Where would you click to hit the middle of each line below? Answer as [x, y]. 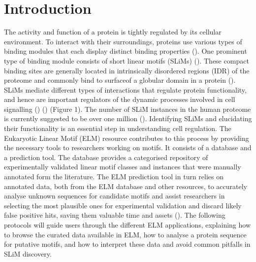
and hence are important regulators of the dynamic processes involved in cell [120, 99]
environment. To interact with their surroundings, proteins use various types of [123, 41]
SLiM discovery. [28, 253]
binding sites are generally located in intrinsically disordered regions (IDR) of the [127, 70]
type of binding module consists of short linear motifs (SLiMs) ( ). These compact [127, 60]
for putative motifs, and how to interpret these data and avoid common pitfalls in [127, 244]
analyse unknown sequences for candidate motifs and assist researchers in [114, 196]
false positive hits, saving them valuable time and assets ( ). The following [115, 215]
